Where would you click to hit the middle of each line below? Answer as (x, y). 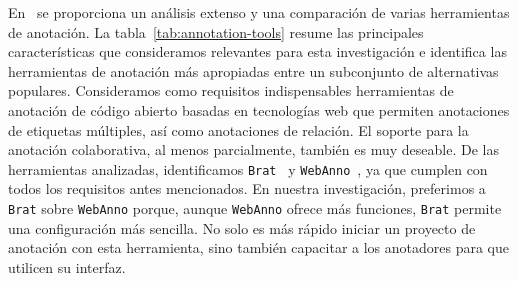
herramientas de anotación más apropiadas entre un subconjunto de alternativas (253, 70)
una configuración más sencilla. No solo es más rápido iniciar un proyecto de (242, 227)
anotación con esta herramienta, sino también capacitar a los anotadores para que (258, 247)
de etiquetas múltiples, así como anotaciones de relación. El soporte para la (238, 129)
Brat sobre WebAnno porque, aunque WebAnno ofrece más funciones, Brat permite (255, 208)
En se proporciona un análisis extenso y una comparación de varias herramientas (259, 12)
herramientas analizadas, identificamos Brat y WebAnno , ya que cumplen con (248, 168)
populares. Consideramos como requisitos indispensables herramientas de (231, 90)
